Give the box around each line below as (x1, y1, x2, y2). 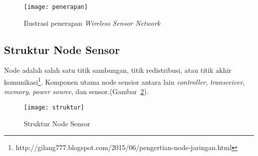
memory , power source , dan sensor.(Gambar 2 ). (4, 86, 149, 97)
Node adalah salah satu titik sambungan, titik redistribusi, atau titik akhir (4, 65, 232, 75)
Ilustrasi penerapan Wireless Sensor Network (24, 17, 161, 28)
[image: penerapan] (24, 3, 88, 10)
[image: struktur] (24, 104, 84, 111)
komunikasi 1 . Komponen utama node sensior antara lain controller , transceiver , (4, 75, 245, 87)
